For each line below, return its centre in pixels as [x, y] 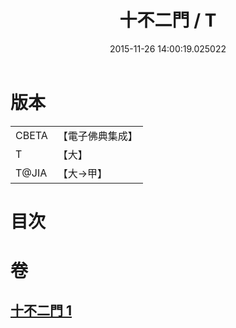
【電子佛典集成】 [97, 136]
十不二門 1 [41, 311]
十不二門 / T [168, 20]
